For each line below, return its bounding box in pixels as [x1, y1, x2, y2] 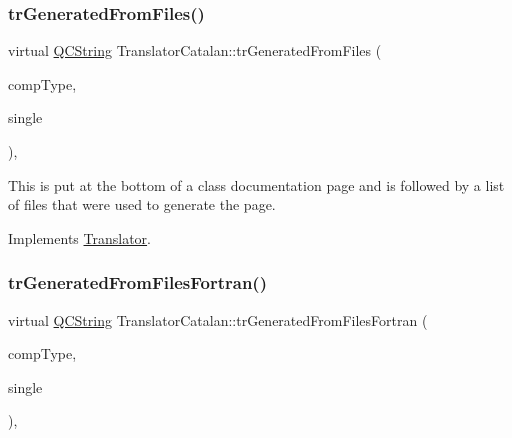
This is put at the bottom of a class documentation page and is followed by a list [8, 174, 505, 195]
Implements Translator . [8, 227, 151, 248]
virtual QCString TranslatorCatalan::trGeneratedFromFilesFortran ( [8, 309, 428, 330]
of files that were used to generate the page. [8, 194, 276, 215]
